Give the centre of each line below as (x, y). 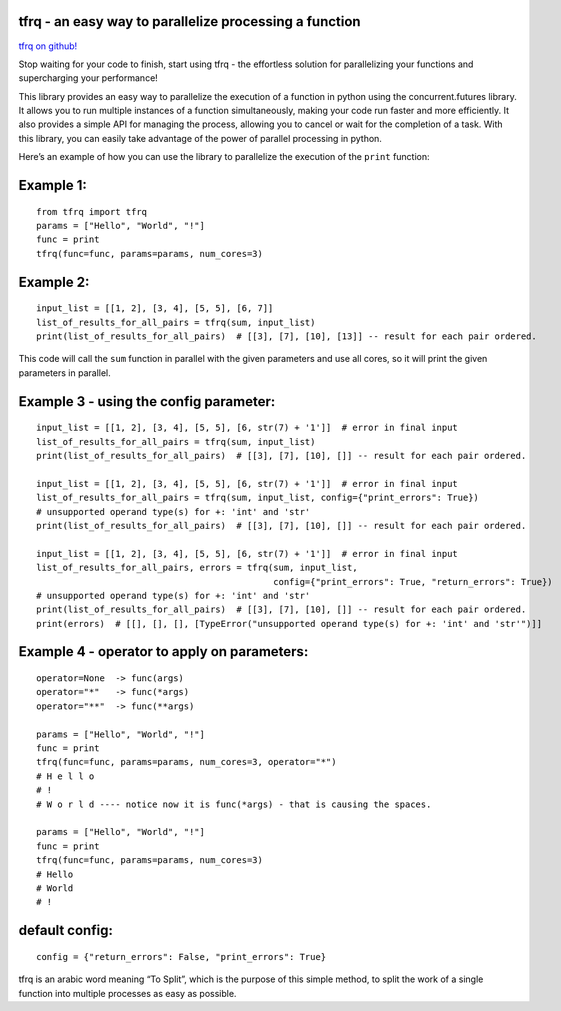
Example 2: (54, 281)
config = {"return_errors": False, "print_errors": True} (181, 956)
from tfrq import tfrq (92, 211)
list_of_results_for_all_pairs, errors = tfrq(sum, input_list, (197, 568)
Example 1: (52, 185)
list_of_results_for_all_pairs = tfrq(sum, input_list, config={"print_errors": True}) (258, 498)
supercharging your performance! (88, 78)
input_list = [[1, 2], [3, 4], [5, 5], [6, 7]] (155, 308)
